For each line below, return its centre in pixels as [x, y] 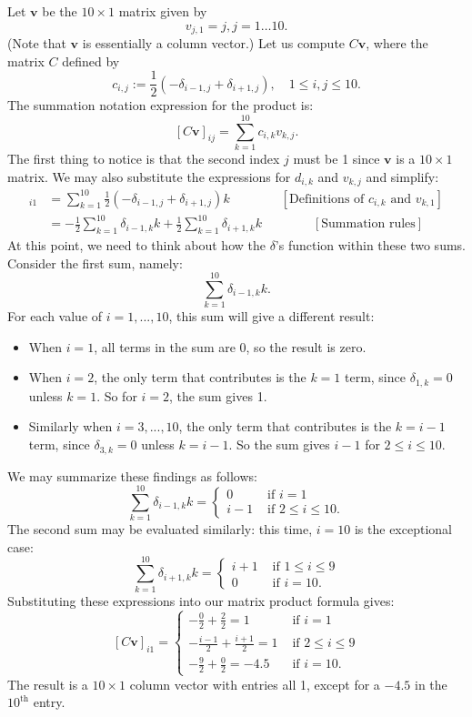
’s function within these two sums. [370, 244]
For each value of [55, 316]
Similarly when [70, 426]
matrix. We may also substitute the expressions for [149, 176]
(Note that [37, 43]
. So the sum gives [279, 444]
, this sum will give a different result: [271, 316]
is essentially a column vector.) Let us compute [214, 43]
